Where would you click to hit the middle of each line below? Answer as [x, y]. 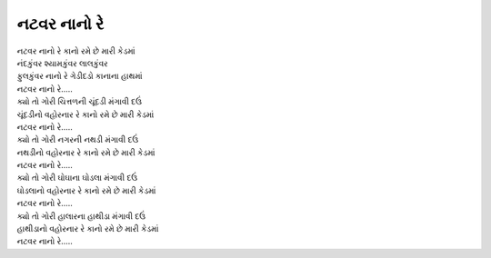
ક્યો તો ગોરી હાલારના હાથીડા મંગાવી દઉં [81, 216]
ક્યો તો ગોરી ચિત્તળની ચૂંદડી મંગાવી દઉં [80, 102]
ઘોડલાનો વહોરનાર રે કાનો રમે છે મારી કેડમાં [86, 190]
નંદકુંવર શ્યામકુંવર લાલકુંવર [62, 63]
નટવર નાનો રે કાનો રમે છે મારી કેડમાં [76, 51]
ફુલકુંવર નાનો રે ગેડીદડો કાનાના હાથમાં [80, 76]
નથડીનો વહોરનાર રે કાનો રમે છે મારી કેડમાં [86, 152]
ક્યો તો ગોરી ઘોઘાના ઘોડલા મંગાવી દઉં [77, 178]
